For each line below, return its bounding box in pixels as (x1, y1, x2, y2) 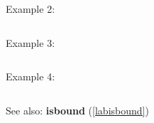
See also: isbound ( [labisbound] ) (6, 102, 149, 117)
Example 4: (6, 69, 55, 84)
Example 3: (6, 35, 55, 50)
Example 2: (6, 1, 55, 16)
